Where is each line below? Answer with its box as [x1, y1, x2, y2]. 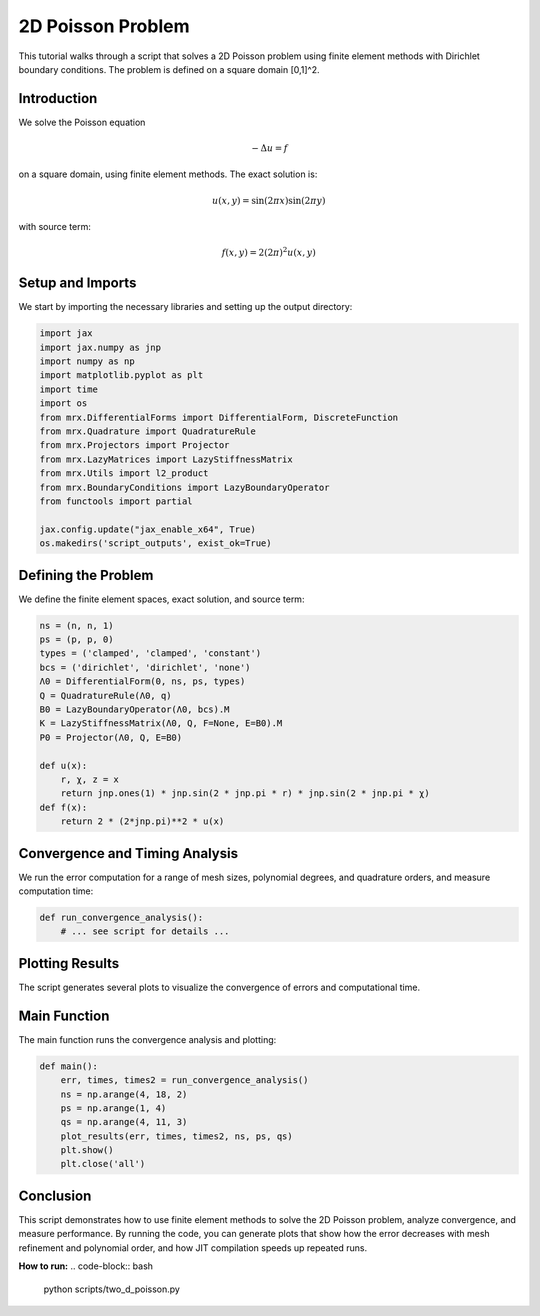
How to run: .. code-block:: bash [18, 1260, 154, 1272]
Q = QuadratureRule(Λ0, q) [39, 690, 172, 701]
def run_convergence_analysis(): [39, 911, 204, 923]
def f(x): [39, 801, 88, 813]
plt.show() [60, 1145, 114, 1156]
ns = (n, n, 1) [39, 620, 114, 631]
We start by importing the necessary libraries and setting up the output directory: [18, 301, 353, 313]
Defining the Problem [18, 566, 154, 584]
